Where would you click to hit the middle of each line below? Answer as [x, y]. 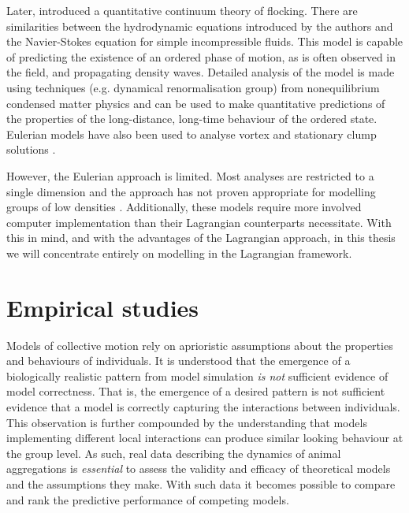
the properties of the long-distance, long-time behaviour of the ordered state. [192, 119]
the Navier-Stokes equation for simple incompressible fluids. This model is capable [205, 41]
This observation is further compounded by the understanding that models [187, 422]
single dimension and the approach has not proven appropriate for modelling [191, 191]
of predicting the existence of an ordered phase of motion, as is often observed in [201, 56]
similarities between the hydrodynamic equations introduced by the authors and [200, 26]
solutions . [31, 149]
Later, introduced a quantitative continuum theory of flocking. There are [182, 10]
